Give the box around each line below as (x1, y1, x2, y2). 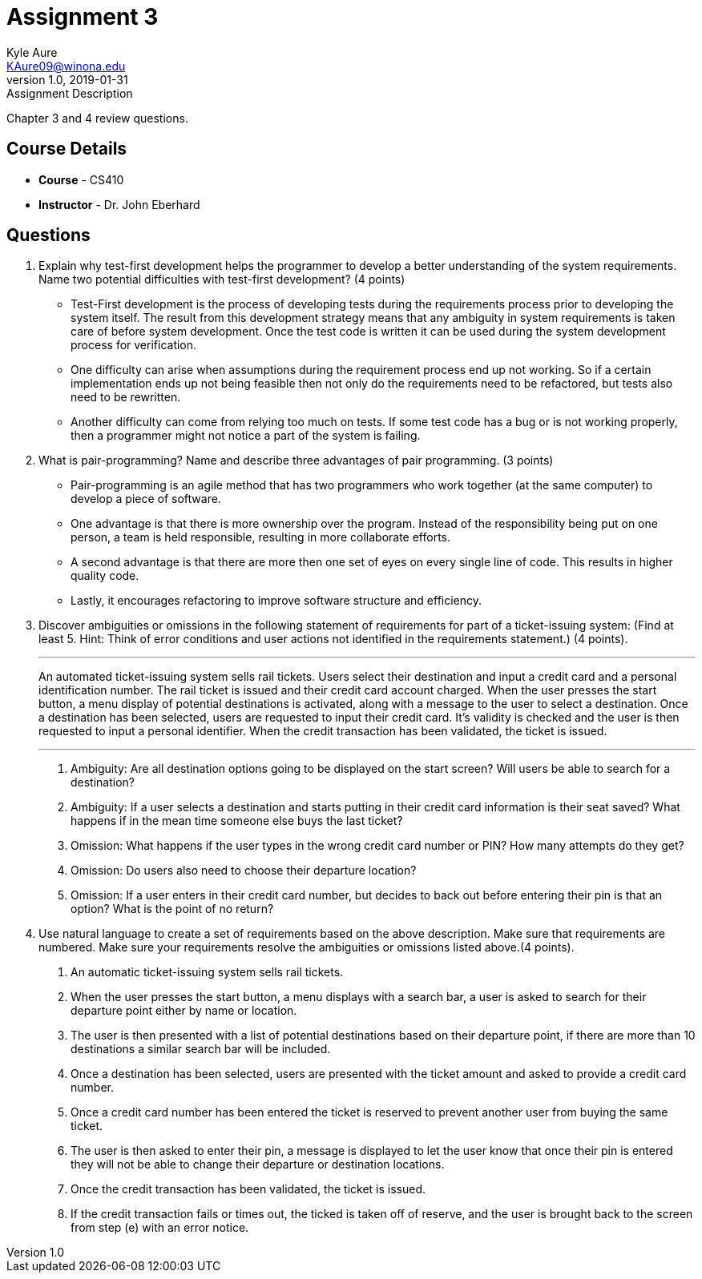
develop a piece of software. (71, 492, 221, 506)
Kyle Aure (6, 45, 58, 59)
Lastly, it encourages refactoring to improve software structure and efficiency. (71, 593, 482, 608)
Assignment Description (6, 86, 133, 100)
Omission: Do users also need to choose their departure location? (71, 863, 417, 878)
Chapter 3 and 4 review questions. (6, 111, 188, 125)
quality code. (71, 569, 139, 583)
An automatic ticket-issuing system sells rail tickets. (71, 965, 344, 979)
